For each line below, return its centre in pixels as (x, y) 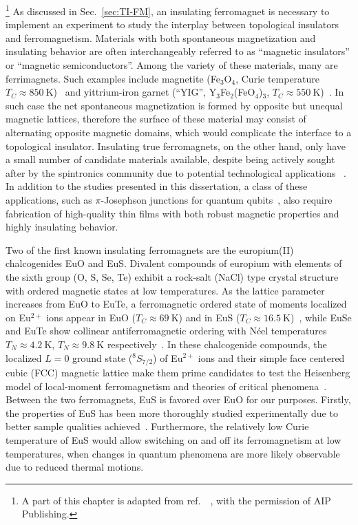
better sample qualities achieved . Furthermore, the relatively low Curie (157, 426)
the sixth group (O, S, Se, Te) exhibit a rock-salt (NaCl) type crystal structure (172, 276)
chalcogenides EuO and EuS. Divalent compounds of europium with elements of (174, 263)
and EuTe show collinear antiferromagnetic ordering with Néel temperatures (166, 331)
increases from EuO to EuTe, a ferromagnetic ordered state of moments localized (176, 304)
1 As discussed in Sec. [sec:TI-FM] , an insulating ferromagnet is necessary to (168, 10)
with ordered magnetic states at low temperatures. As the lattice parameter (165, 290)
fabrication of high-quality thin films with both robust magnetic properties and (172, 213)
